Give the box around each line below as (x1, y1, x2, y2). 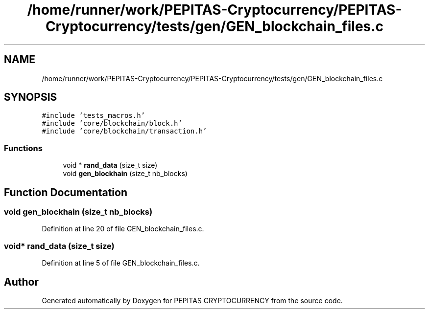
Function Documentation (4, 186, 127, 199)
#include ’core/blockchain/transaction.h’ (42, 127, 207, 135)
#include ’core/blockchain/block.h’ (42, 119, 182, 128)
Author (4, 275, 39, 288)
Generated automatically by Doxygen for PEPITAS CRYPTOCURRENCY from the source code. (42, 296, 343, 305)
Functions (4, 143, 43, 153)
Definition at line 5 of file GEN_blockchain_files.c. (42, 259, 200, 268)
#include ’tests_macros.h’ (42, 112, 145, 120)
